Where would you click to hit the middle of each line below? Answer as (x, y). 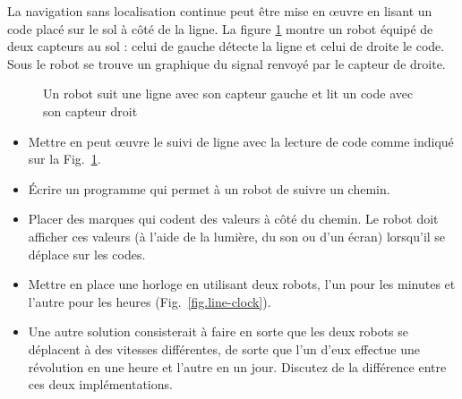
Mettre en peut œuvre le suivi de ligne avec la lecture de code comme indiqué (241, 141)
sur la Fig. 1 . (64, 159)
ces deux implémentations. (100, 384)
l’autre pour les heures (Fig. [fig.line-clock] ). (150, 301)
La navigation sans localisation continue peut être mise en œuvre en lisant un (220, 11)
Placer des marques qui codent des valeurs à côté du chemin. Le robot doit (233, 219)
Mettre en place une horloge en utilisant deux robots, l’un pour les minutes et (242, 284)
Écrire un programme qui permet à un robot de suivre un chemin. (209, 188)
